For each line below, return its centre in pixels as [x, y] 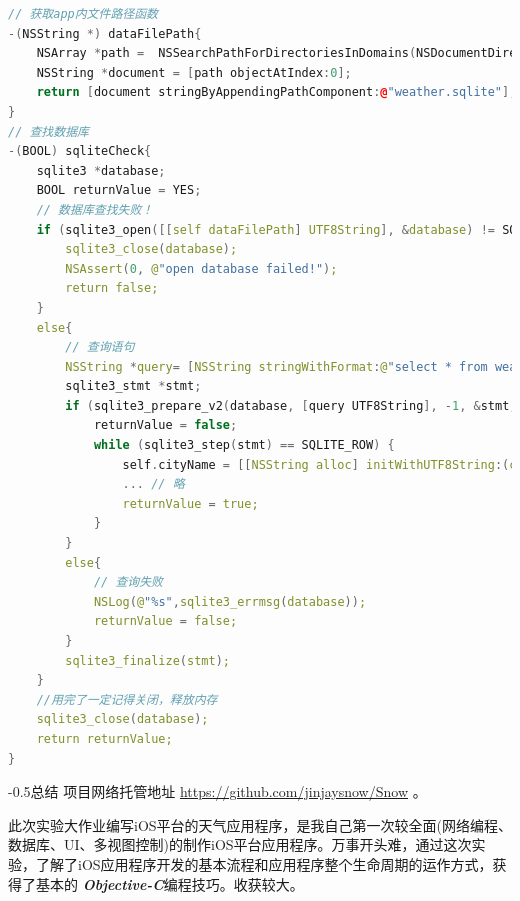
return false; [112, 288]
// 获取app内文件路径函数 [83, 14]
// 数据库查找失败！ [95, 209]
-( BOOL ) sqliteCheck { [80, 151]
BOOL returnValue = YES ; [119, 190]
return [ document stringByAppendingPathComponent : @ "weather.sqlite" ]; [276, 92]
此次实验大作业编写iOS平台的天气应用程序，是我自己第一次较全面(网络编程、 [260, 824]
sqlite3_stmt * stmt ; [133, 386]
